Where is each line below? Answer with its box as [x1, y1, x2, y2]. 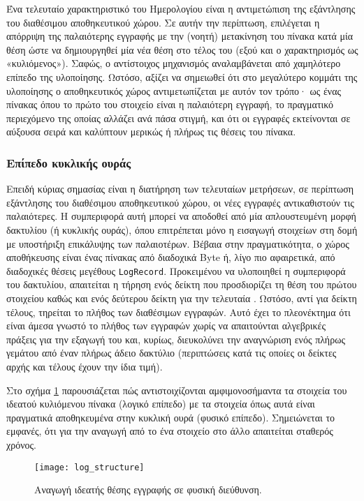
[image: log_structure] [34, 462, 145, 472]
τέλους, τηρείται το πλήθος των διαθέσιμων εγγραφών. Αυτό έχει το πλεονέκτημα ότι [6, 304, 351, 319]
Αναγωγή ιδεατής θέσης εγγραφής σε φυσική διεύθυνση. [34, 482, 262, 497]
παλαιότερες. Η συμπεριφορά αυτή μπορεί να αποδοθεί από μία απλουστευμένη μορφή [6, 209, 356, 223]
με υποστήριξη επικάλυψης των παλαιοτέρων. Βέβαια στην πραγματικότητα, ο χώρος [6, 236, 349, 250]
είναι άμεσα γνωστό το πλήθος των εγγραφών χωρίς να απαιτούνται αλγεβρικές [6, 318, 326, 333]
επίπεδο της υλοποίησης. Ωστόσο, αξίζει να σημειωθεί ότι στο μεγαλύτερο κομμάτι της [6, 69, 358, 84]
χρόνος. [6, 437, 36, 451]
